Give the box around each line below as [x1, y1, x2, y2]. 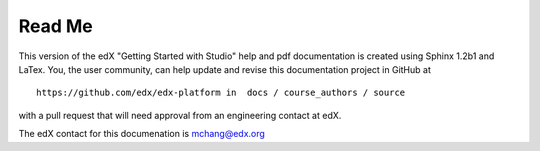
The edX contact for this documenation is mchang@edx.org [18, 128, 265, 140]
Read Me [18, 15, 94, 37]
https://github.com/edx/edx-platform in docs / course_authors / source [36, 87, 406, 99]
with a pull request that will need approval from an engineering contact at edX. [18, 109, 342, 121]
